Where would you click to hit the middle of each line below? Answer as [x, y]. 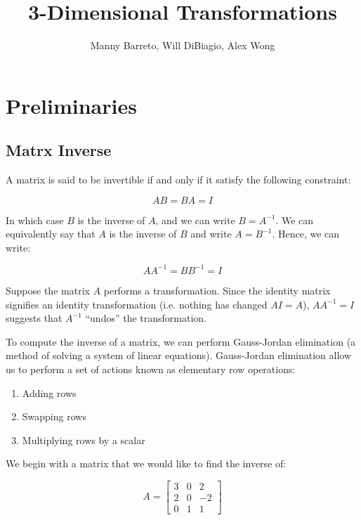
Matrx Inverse [59, 150]
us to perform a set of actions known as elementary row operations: [151, 369]
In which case [35, 220]
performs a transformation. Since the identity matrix [217, 290]
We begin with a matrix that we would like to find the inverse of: [146, 463]
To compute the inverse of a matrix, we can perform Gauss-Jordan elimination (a [181, 341]
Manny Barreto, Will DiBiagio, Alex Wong [183, 45]
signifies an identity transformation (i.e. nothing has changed [137, 304]
